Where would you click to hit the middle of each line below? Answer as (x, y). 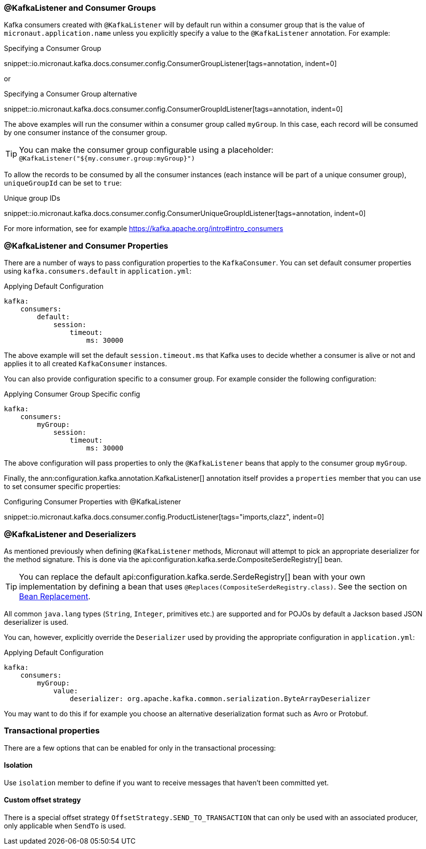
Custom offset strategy (43, 800)
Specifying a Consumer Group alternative (71, 94)
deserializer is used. (36, 622)
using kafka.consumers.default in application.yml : (98, 271)
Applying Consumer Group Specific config (72, 394)
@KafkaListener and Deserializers (70, 534)
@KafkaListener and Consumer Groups (80, 8)
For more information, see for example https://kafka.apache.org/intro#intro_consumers (144, 229)
